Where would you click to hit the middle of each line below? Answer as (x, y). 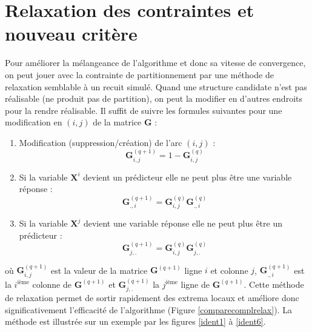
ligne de (195, 284)
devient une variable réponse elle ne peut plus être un (183, 223)
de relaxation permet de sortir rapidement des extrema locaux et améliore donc (152, 298)
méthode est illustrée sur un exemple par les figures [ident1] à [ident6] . (135, 321)
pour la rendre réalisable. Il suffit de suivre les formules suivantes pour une (144, 110)
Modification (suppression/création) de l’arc (101, 142)
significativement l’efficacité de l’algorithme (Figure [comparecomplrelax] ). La (148, 309)
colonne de (52, 284)
